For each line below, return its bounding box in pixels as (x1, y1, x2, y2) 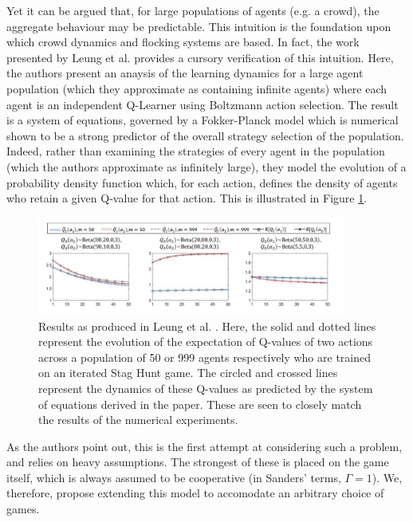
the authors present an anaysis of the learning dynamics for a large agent (6, 65, 364, 81)
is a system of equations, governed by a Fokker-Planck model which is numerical (6, 112, 399, 128)
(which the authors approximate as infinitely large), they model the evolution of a (6, 158, 407, 175)
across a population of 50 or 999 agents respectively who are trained (38, 348, 371, 365)
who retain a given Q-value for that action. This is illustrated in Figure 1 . (6, 190, 368, 206)
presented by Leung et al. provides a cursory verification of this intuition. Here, (6, 49, 394, 65)
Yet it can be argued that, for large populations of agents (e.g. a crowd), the (6, 2, 380, 18)
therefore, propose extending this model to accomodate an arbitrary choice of (6, 485, 384, 501)
